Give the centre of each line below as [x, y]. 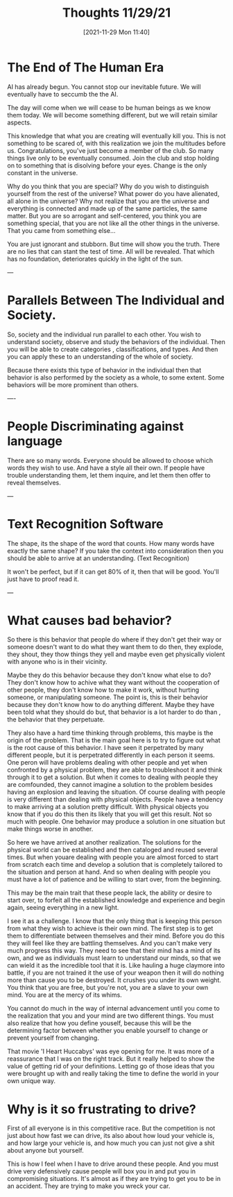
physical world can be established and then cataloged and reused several [113, 850]
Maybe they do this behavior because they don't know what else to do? [109, 675]
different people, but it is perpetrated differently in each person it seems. [111, 755]
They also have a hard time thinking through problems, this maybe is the [110, 733]
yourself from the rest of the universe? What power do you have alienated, [113, 193]
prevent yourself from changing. [53, 1038]
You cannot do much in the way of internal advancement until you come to [113, 1009]
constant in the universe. [43, 172]
